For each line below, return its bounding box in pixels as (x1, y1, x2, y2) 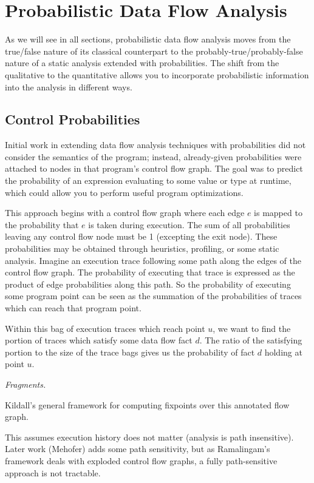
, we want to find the (213, 322, 291, 334)
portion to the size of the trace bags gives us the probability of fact (5, 345, 255, 358)
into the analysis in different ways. (5, 80, 132, 93)
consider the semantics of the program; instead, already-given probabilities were (5, 150, 302, 163)
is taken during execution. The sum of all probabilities (88, 218, 290, 231)
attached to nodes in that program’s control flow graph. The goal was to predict (5, 162, 303, 175)
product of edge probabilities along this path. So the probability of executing (5, 277, 291, 290)
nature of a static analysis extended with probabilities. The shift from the (5, 56, 279, 69)
